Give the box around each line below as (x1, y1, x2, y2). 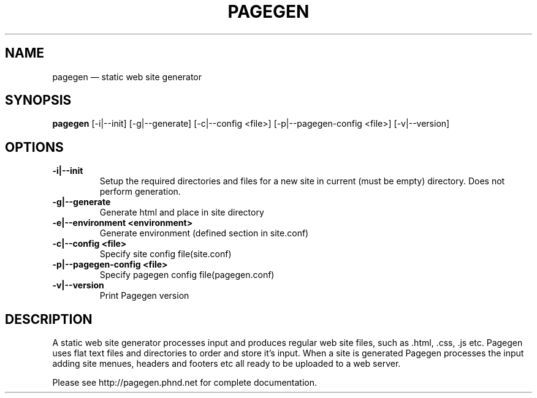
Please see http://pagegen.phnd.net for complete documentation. (52, 377, 318, 388)
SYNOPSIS (5, 92, 72, 108)
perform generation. (99, 186, 181, 197)
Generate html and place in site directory (99, 207, 264, 218)
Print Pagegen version (99, 290, 189, 301)
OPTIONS (5, 139, 64, 155)
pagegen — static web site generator (52, 71, 202, 82)
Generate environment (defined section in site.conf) (99, 228, 309, 239)
